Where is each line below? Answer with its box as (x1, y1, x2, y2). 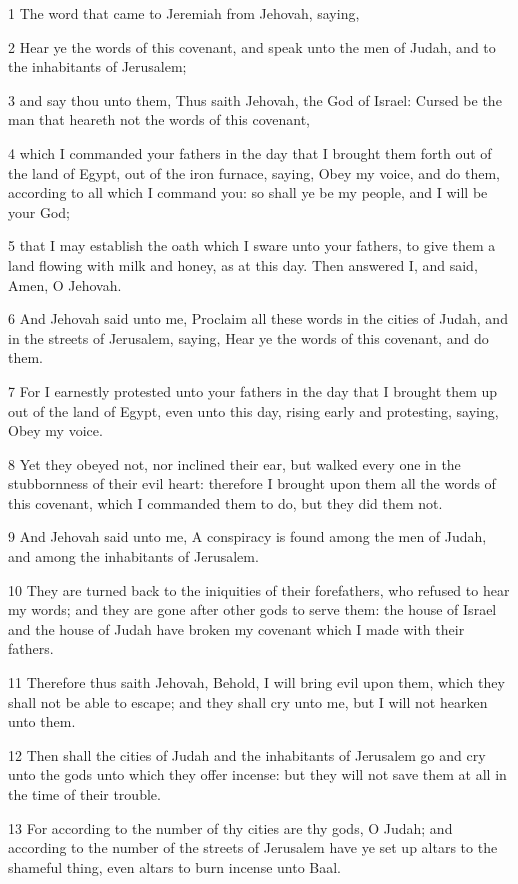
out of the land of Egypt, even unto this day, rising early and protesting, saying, (8, 400, 499, 421)
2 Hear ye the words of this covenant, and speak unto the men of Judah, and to (8, 36, 496, 57)
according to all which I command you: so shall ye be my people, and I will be (8, 182, 488, 203)
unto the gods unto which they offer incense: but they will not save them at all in (8, 764, 507, 785)
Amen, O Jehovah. (8, 274, 122, 295)
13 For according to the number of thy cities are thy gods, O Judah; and (8, 817, 453, 838)
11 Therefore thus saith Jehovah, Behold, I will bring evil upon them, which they (8, 672, 505, 693)
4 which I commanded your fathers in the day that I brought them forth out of (8, 142, 492, 163)
